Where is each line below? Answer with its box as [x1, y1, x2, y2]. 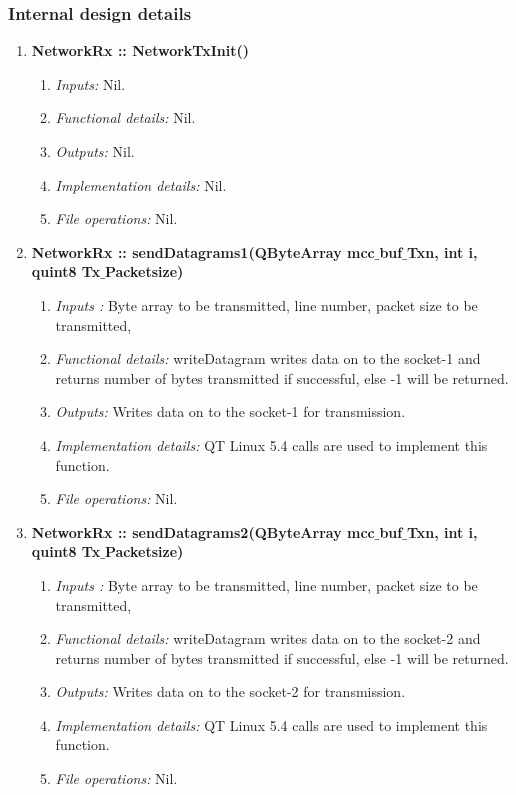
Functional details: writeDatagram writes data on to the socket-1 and [55, 348, 481, 369]
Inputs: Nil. [55, 73, 126, 94]
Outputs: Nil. [55, 141, 135, 161]
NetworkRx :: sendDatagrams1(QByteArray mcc [31, 241, 375, 262]
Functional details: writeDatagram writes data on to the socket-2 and [55, 628, 481, 649]
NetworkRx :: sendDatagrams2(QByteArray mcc [31, 521, 375, 542]
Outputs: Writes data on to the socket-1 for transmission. [55, 401, 406, 422]
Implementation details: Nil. [55, 174, 227, 195]
